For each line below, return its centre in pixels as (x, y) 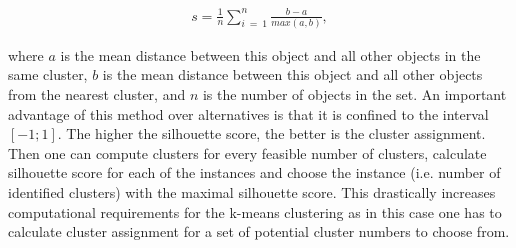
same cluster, (48, 74)
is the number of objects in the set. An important (354, 94)
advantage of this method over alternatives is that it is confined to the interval (248, 113)
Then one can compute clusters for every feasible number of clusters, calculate (247, 152)
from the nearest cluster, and (97, 94)
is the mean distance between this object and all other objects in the (270, 54)
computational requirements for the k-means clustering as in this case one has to (255, 211)
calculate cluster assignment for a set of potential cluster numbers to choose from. (259, 231)
